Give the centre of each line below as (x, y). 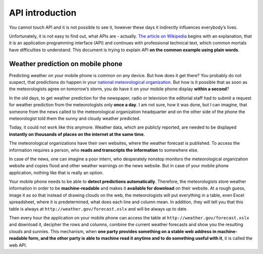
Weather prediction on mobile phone (66, 64)
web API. (18, 245)
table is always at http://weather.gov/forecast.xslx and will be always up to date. (98, 209)
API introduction (43, 13)
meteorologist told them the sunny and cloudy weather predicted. (75, 118)
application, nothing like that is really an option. (56, 173)
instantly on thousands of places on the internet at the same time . (77, 134)
